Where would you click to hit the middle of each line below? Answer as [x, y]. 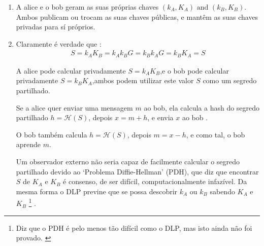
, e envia [160, 117]
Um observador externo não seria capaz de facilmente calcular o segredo [128, 162]
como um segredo [230, 80]
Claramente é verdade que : [59, 43]
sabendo [222, 191]
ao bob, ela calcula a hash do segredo [202, 107]
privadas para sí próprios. [56, 27]
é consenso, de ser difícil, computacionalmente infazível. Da [155, 181]
